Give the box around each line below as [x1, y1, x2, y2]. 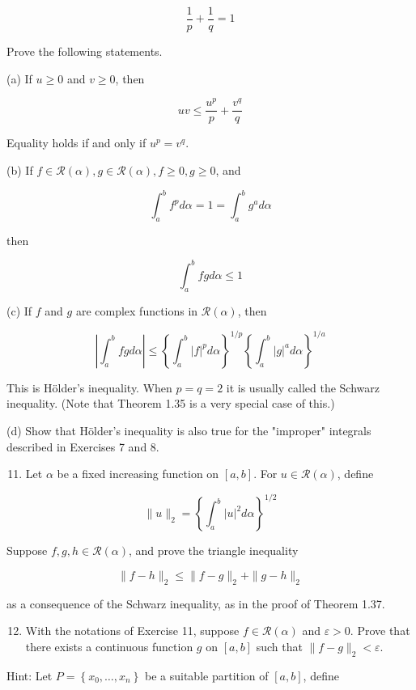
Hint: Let [6, 667, 53, 684]
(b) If [6, 161, 33, 178]
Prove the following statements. [6, 43, 163, 60]
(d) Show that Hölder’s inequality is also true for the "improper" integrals [6, 422, 371, 439]
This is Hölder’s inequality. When [6, 379, 172, 396]
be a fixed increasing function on [57, 465, 219, 482]
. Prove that [350, 622, 410, 639]
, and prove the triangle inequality [129, 542, 299, 559]
